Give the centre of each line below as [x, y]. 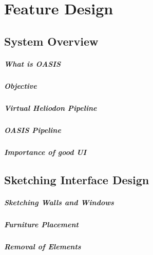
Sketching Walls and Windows [59, 202]
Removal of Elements [43, 246]
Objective [21, 85]
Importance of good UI [45, 152]
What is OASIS [33, 63]
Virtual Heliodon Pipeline [51, 107]
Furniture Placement [41, 224]
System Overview [51, 41]
